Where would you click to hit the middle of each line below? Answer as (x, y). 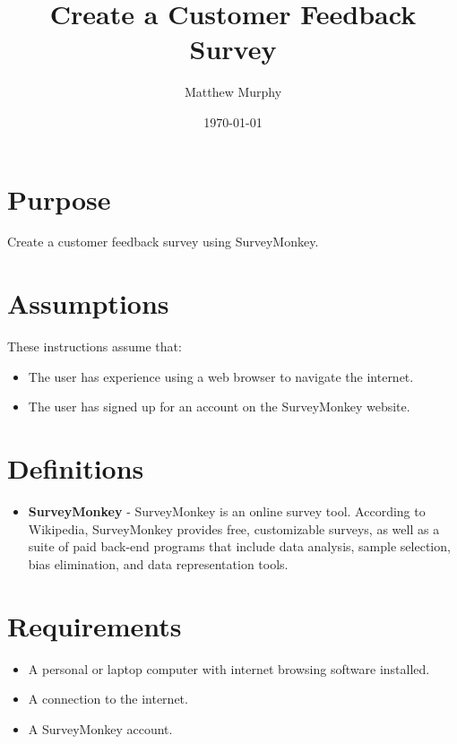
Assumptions (88, 303)
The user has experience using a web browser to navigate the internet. (221, 376)
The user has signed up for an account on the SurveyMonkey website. (219, 407)
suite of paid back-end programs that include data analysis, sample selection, (239, 546)
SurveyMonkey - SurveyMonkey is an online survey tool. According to (227, 511)
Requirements (95, 625)
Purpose (59, 199)
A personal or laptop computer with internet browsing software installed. (229, 668)
